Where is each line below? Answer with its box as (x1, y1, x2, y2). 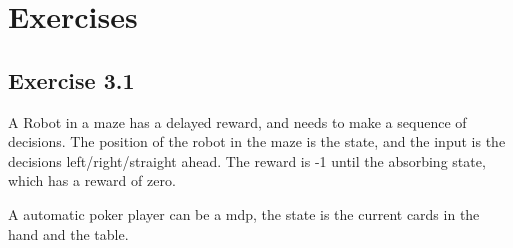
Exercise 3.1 (8, 64, 135, 95)
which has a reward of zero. (8, 170, 176, 191)
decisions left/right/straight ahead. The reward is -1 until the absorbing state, (8, 150, 486, 171)
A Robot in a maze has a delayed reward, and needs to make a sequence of (8, 111, 467, 132)
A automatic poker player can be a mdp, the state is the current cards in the (8, 203, 480, 224)
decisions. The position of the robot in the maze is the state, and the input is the (8, 131, 506, 152)
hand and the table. (8, 223, 129, 244)
